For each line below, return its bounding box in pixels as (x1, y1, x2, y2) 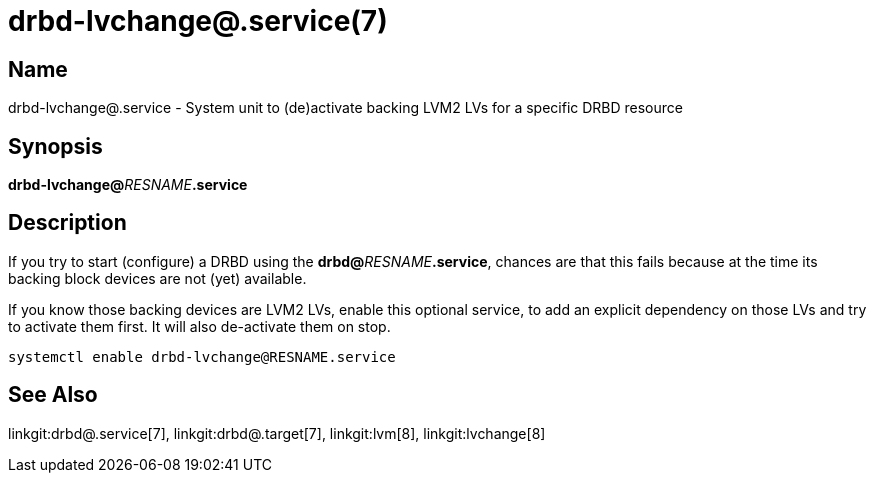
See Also (8, 382, 98, 408)
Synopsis (8, 133, 103, 159)
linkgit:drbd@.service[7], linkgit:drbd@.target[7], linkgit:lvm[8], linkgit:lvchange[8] (8, 424, 546, 442)
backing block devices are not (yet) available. (8, 269, 307, 287)
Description (8, 210, 127, 236)
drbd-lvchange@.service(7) (8, 4, 388, 38)
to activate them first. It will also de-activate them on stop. (8, 317, 391, 335)
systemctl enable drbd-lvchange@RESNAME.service (8, 348, 396, 365)
